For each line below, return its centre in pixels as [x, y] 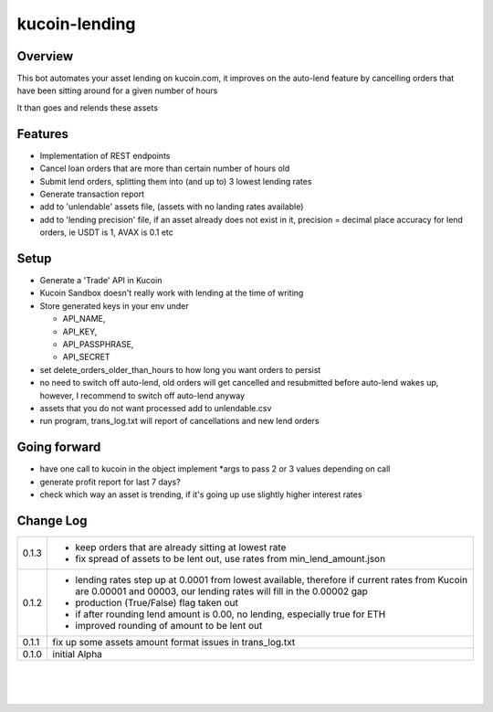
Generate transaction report [92, 194]
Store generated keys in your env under [114, 305]
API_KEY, [80, 331]
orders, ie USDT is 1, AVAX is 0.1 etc [106, 232]
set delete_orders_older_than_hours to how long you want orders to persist [180, 369]
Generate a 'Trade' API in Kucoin [101, 280]
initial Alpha [77, 654]
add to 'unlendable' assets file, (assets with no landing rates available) [172, 207]
